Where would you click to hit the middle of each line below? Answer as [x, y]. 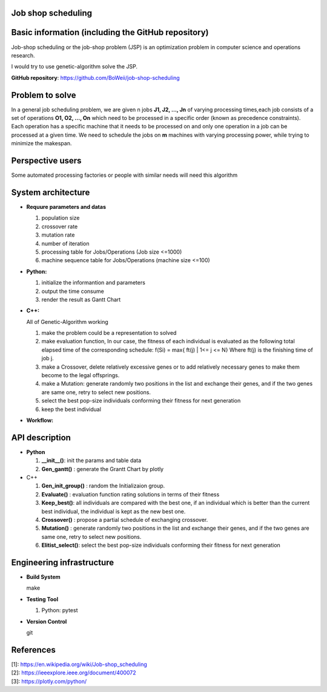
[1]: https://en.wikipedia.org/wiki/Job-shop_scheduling [79, 664]
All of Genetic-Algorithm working [67, 321]
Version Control [47, 621]
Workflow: [40, 420]
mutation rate [58, 235]
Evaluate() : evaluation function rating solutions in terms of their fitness [130, 494]
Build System [43, 577]
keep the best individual [71, 409]
